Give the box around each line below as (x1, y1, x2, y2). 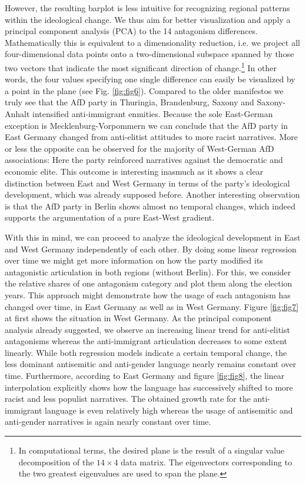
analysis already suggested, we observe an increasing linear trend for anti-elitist (5, 323, 290, 335)
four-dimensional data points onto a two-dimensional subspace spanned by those (5, 48, 294, 60)
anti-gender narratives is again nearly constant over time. (5, 415, 211, 428)
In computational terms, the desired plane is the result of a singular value (18, 444, 285, 457)
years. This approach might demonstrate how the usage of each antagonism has (5, 288, 291, 301)
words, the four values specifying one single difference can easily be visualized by (5, 73, 295, 85)
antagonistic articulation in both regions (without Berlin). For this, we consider (5, 265, 291, 278)
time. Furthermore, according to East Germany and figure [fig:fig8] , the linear (5, 369, 285, 382)
